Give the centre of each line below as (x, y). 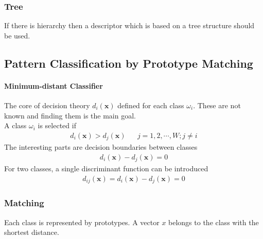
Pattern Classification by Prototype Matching (129, 63)
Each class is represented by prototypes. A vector (82, 222)
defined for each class (151, 105)
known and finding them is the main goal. (70, 115)
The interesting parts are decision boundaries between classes (101, 147)
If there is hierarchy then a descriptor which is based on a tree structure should (129, 25)
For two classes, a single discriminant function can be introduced (106, 168)
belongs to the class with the (214, 222)
